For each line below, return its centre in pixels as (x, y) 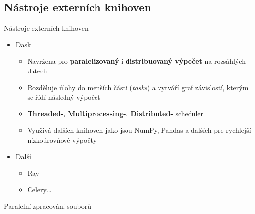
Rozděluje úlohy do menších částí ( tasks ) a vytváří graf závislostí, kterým (138, 87)
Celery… (39, 189)
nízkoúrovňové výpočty (62, 139)
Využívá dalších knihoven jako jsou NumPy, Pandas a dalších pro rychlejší (139, 130)
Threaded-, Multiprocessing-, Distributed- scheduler (115, 113)
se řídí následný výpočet (64, 97)
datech (37, 70)
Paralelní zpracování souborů (48, 206)
